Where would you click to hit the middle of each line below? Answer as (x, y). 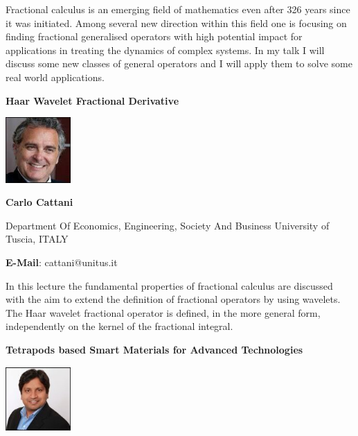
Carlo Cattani (39, 202)
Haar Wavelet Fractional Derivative (92, 100)
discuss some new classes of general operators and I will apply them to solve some (179, 63)
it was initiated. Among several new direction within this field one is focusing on (176, 23)
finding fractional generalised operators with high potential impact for (154, 36)
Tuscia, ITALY (37, 239)
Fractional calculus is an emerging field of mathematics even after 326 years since (178, 9)
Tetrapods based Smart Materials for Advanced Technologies (154, 349)
